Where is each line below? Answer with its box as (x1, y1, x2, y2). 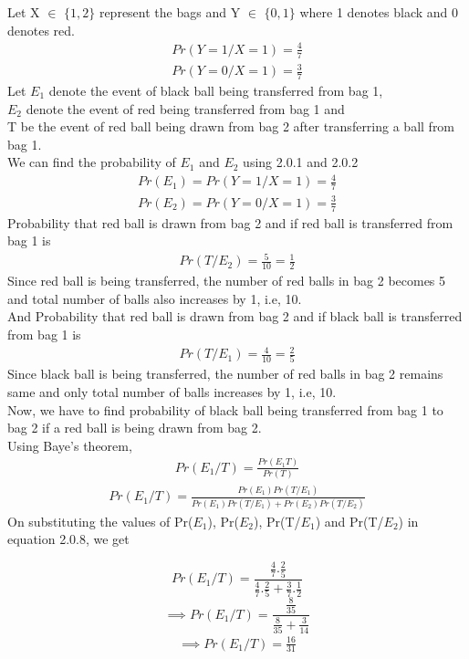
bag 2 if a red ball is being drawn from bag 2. (7, 418, 262, 437)
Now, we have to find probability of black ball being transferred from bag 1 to (7, 400, 443, 419)
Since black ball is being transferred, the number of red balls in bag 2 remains (7, 364, 443, 383)
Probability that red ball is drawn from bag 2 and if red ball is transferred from (7, 213, 453, 232)
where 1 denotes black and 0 (299, 3, 459, 21)
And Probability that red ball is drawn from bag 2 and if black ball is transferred (7, 307, 463, 326)
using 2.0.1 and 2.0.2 (243, 152, 359, 172)
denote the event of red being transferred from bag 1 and (26, 99, 345, 118)
